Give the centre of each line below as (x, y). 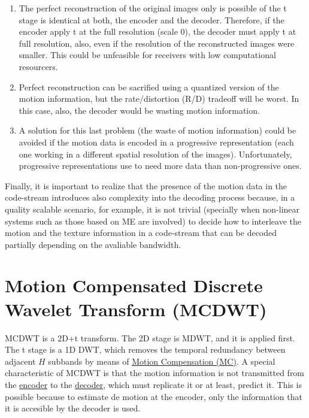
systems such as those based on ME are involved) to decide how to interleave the (153, 221)
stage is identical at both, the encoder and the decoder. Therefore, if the (152, 19)
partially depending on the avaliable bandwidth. (93, 244)
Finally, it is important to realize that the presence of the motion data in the (146, 185)
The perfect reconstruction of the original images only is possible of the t (153, 8)
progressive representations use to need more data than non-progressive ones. (160, 166)
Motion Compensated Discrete (134, 285)
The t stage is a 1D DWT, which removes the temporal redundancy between (145, 349)
